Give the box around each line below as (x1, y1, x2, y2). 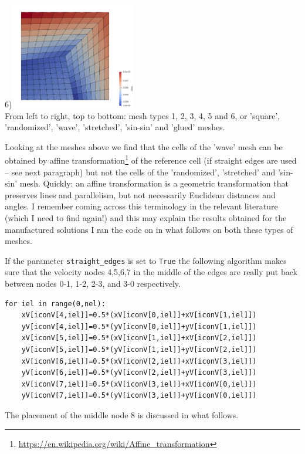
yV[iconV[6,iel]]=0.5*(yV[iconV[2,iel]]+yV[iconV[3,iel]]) (21, 368, 257, 377)
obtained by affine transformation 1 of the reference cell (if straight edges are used (5, 153, 297, 167)
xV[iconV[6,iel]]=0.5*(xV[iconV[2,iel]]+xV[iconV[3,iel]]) (21, 357, 257, 365)
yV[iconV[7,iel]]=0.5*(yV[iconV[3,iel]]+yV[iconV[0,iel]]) (21, 391, 257, 400)
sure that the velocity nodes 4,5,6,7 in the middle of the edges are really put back (5, 266, 297, 278)
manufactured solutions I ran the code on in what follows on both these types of (5, 223, 293, 235)
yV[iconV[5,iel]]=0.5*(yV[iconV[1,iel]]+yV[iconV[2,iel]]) (21, 345, 257, 354)
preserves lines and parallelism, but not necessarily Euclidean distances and (5, 188, 276, 201)
